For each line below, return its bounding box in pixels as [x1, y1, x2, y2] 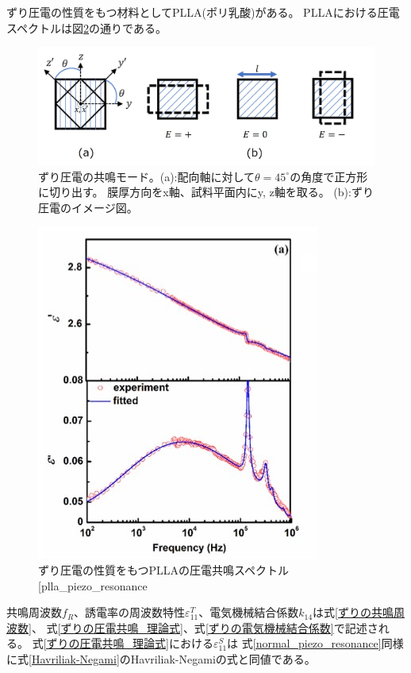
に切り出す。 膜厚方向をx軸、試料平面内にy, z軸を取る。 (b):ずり [38, 184, 374, 200]
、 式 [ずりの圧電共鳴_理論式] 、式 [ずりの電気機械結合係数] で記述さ [31, 619, 378, 636]
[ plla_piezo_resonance [38, 577, 148, 594]
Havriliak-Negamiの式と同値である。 [130, 650, 316, 667]
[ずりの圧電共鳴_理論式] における [43, 635, 213, 652]
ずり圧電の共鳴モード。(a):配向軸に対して [38, 168, 255, 184]
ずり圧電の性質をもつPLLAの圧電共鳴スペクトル [38, 561, 289, 578]
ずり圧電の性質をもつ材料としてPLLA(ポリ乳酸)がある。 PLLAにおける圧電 [6, 4, 400, 20]
